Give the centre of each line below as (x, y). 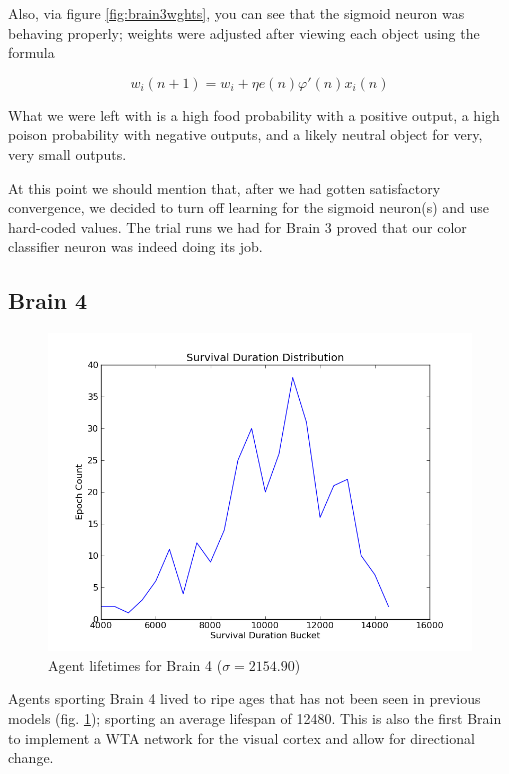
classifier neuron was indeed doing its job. (135, 246)
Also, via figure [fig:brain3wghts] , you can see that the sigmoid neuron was (236, 13)
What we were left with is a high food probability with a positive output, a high (254, 114)
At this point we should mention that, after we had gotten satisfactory (224, 187)
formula (31, 52)
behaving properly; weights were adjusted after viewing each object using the (244, 32)
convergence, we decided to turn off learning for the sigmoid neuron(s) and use (249, 207)
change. (31, 757)
